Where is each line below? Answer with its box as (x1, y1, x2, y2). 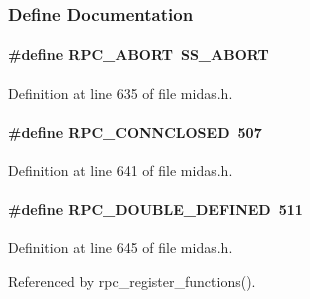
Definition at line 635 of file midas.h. (8, 82, 233, 103)
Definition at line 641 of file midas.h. (8, 160, 233, 181)
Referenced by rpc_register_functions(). (8, 271, 256, 292)
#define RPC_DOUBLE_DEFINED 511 (8, 199, 303, 220)
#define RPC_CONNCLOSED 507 (8, 121, 262, 142)
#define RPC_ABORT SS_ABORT (8, 44, 269, 65)
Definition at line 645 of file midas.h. (8, 237, 233, 258)
